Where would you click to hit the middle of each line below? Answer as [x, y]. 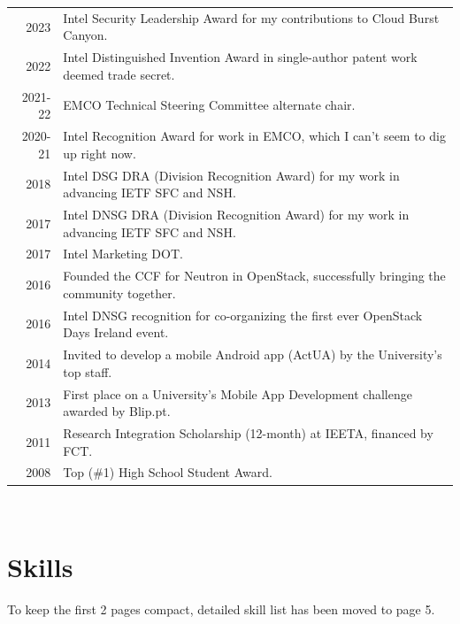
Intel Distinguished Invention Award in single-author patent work [240, 57]
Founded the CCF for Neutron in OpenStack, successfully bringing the [254, 276]
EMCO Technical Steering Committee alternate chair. [209, 105]
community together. [119, 293]
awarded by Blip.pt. [117, 411]
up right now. [100, 153]
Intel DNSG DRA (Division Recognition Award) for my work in [236, 214]
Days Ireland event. [116, 332]
